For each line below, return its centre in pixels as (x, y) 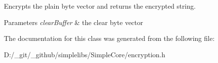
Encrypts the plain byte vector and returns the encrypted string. (100, 6)
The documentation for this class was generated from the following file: (109, 38)
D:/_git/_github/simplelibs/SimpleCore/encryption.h (85, 54)
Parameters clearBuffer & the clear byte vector (74, 22)
